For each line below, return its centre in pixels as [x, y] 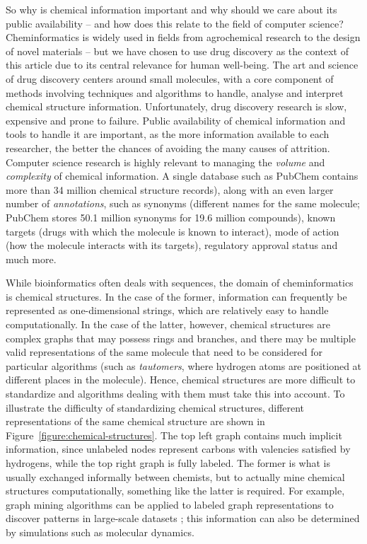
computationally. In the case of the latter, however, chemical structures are [168, 324]
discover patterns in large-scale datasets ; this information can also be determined [183, 518]
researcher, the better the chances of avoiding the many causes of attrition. [168, 147]
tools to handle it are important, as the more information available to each [168, 134]
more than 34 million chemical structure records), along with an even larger [170, 189]
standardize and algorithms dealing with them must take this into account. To [175, 394]
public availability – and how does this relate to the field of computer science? [175, 23]
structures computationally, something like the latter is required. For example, [175, 491]
